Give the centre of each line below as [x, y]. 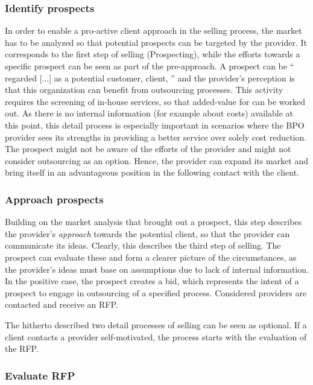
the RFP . [22, 348]
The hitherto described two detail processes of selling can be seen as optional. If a [156, 324]
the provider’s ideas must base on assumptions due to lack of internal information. [157, 269]
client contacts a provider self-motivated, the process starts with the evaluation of [156, 336]
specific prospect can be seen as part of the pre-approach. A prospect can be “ [150, 66]
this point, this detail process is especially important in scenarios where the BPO [155, 125]
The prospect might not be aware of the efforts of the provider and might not [148, 149]
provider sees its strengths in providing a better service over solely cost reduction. [156, 137]
